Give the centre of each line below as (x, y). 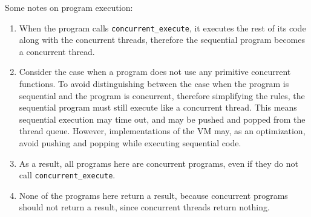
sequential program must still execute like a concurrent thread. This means (158, 107)
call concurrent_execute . (67, 175)
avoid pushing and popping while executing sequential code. (130, 143)
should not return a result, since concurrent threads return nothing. (144, 207)
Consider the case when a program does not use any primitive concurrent (155, 72)
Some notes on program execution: (69, 7)
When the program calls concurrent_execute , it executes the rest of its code (162, 28)
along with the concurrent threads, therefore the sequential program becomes (162, 40)
